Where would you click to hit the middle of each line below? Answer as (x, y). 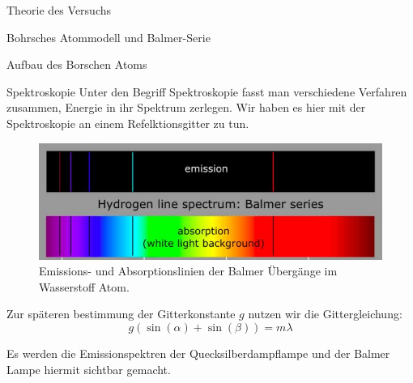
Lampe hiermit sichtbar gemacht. (89, 369)
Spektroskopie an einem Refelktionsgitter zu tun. (128, 123)
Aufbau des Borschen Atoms (77, 64)
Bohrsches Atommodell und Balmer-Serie (109, 37)
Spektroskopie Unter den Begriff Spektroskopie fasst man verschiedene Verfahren (207, 91)
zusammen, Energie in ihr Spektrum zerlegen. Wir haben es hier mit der (186, 107)
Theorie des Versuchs (59, 10)
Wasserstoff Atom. (84, 286)
